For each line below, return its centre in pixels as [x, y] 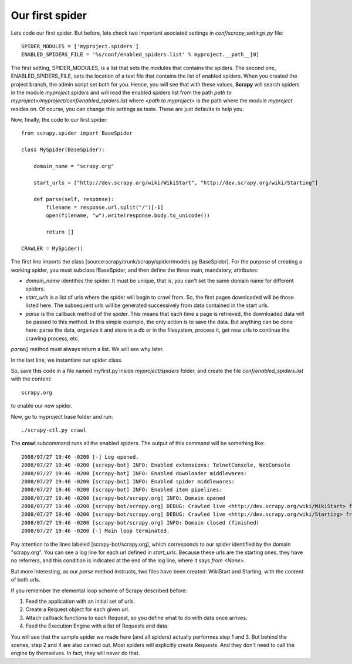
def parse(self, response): [74, 199]
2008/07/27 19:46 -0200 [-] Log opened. [80, 457]
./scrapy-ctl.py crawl [54, 430]
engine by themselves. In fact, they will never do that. [75, 653]
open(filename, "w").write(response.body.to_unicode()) [128, 216]
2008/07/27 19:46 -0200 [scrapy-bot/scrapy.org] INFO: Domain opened [123, 498]
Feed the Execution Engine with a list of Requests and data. [97, 626]
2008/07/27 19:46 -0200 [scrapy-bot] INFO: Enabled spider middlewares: [128, 481]
